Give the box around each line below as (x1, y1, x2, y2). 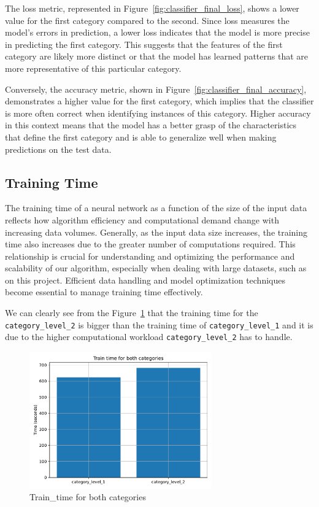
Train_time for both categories (29, 490, 146, 503)
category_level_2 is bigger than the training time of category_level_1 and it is (5, 318, 313, 331)
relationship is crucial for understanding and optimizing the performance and (5, 249, 295, 262)
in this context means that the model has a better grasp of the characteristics (5, 118, 297, 131)
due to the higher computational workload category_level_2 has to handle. (5, 330, 293, 343)
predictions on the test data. (5, 142, 112, 155)
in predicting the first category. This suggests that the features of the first (5, 37, 283, 50)
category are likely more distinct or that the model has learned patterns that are (5, 50, 308, 63)
